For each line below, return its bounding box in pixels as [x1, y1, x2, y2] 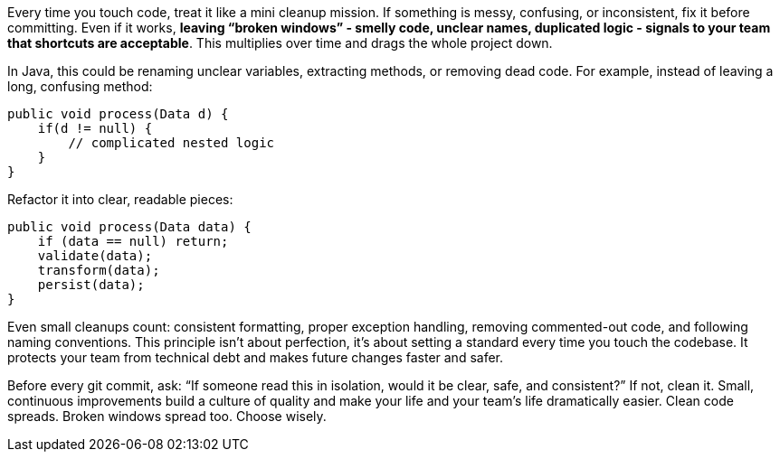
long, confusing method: [7, 79, 153, 94]
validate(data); [37, 248, 153, 263]
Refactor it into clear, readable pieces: [7, 192, 233, 207]
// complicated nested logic [68, 136, 275, 150]
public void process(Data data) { [7, 220, 252, 234]
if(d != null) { [37, 121, 153, 136]
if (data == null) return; [37, 234, 229, 248]
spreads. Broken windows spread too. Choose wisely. [7, 408, 327, 424]
